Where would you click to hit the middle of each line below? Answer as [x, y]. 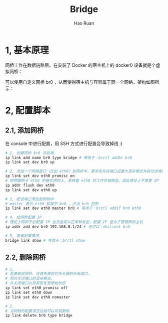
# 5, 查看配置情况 [22, 236]
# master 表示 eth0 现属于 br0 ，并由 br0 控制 [52, 204]
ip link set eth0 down [29, 292]
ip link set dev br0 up [30, 162]
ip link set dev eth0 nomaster [38, 297]
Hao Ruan [84, 23]
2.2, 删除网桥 [25, 258]
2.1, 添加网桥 [24, 131]
